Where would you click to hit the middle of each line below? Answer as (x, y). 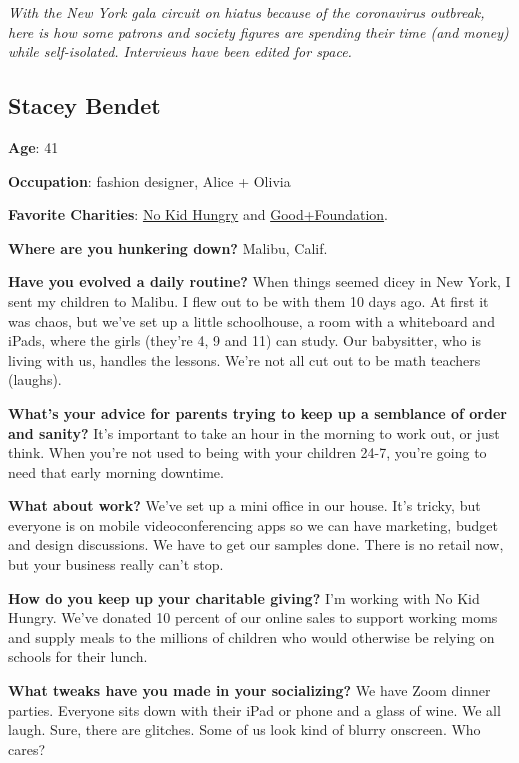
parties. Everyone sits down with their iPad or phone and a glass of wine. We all (254, 709)
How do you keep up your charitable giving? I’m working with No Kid (244, 597)
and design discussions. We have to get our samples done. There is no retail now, (256, 544)
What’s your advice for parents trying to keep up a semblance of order (257, 412)
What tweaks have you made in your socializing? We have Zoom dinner (249, 690)
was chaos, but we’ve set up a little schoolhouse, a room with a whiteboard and (251, 320)
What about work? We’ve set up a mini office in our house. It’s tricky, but (244, 505)
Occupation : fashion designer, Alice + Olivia (149, 180)
